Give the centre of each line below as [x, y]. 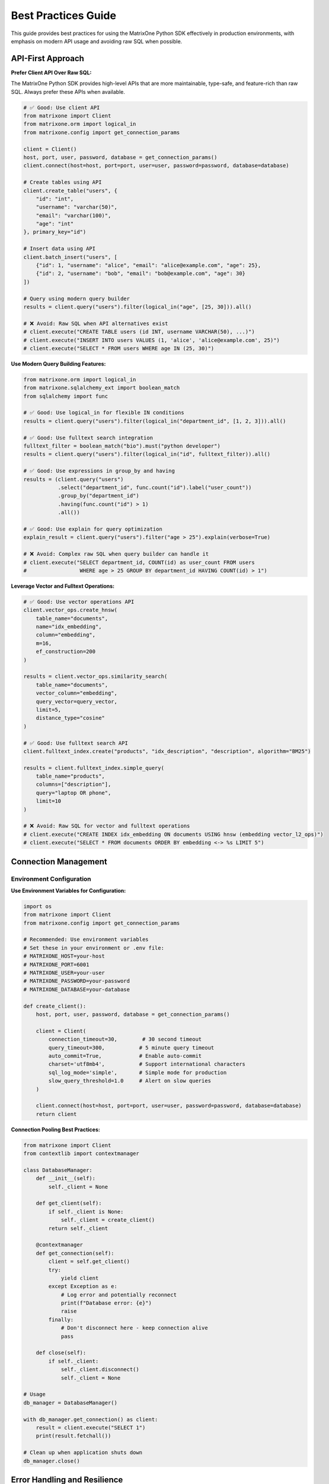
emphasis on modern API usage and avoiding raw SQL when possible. [97, 41]
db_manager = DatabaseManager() [71, 1403]
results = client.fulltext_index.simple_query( [94, 768]
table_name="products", [70, 776]
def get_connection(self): [75, 1253]
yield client [80, 1278]
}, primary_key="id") [55, 232]
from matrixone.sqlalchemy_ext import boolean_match [102, 388]
